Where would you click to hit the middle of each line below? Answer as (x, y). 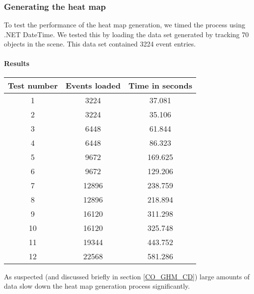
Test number (33, 85)
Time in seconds (160, 85)
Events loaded (93, 85)
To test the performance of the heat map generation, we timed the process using (125, 25)
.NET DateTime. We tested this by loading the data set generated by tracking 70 (127, 34)
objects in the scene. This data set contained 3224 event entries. (100, 44)
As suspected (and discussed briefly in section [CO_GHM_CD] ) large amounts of (127, 276)
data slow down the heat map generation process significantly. (97, 286)
